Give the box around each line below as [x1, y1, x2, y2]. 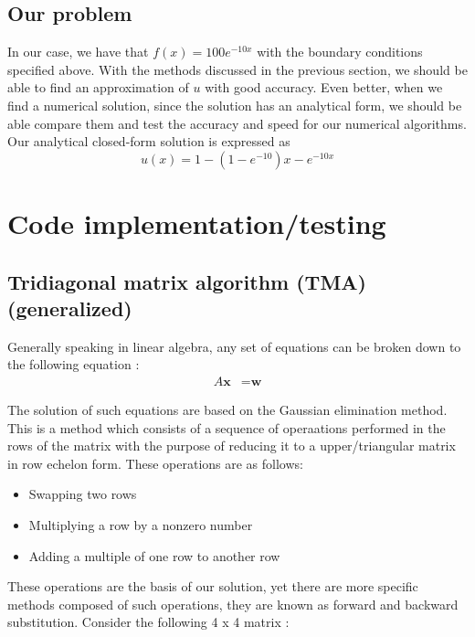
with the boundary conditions [257, 42, 423, 61]
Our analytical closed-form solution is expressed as [7, 132, 290, 151]
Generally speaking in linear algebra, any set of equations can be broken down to [7, 336, 461, 356]
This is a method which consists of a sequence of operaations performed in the [7, 418, 446, 437]
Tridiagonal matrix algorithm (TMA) [7, 267, 366, 295]
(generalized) [7, 293, 132, 322]
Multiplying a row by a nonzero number [28, 515, 253, 534]
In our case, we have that [7, 42, 149, 61]
